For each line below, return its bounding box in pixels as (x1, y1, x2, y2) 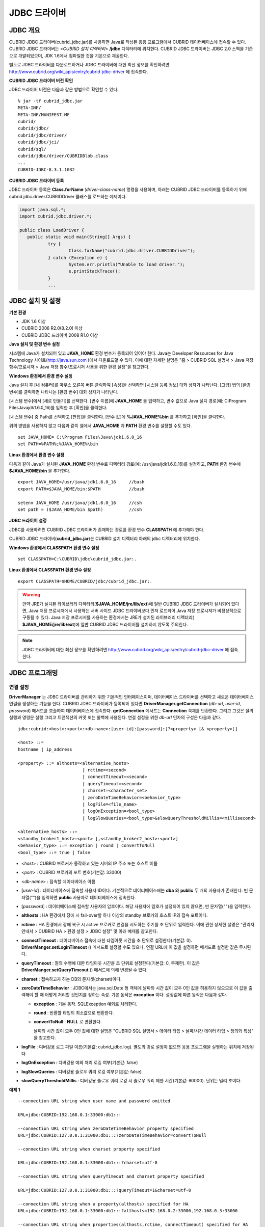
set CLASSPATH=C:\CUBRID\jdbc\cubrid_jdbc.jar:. (18, 556, 137, 561)
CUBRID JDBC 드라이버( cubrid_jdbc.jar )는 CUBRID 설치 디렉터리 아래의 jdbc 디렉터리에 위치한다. (9, 535, 200, 542)
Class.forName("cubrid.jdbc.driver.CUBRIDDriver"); (68, 248, 196, 254)
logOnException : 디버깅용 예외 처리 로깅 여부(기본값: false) (21, 1060, 138, 1066)
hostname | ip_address (18, 747, 73, 752)
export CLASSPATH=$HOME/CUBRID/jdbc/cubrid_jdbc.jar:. (18, 578, 153, 584)
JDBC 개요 (9, 26, 40, 34)
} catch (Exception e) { (48, 255, 108, 260)
